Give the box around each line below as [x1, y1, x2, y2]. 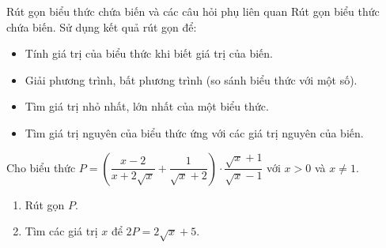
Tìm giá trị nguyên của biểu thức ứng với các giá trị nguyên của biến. [25, 124, 364, 141]
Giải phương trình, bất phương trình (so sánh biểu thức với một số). [25, 71, 358, 88]
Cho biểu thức [6, 159, 76, 175]
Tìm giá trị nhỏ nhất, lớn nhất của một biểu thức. [25, 98, 269, 115]
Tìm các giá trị [25, 223, 98, 239]
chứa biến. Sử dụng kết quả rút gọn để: [6, 18, 197, 35]
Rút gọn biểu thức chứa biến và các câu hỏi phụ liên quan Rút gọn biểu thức [6, 3, 380, 19]
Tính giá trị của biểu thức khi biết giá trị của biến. [25, 45, 273, 62]
